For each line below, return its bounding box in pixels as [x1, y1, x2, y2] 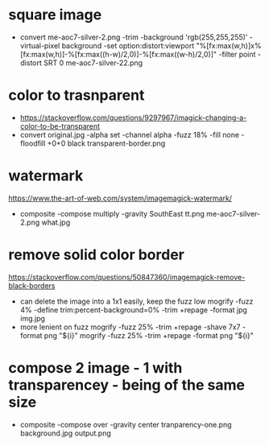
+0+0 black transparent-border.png [47, 138, 166, 148]
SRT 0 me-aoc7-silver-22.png [43, 58, 143, 68]
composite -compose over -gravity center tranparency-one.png [19, 419, 232, 429]
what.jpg [41, 217, 71, 227]
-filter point [218, 49, 256, 59]
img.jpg [19, 313, 46, 323]
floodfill [19, 138, 46, 148]
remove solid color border [8, 246, 185, 263]
